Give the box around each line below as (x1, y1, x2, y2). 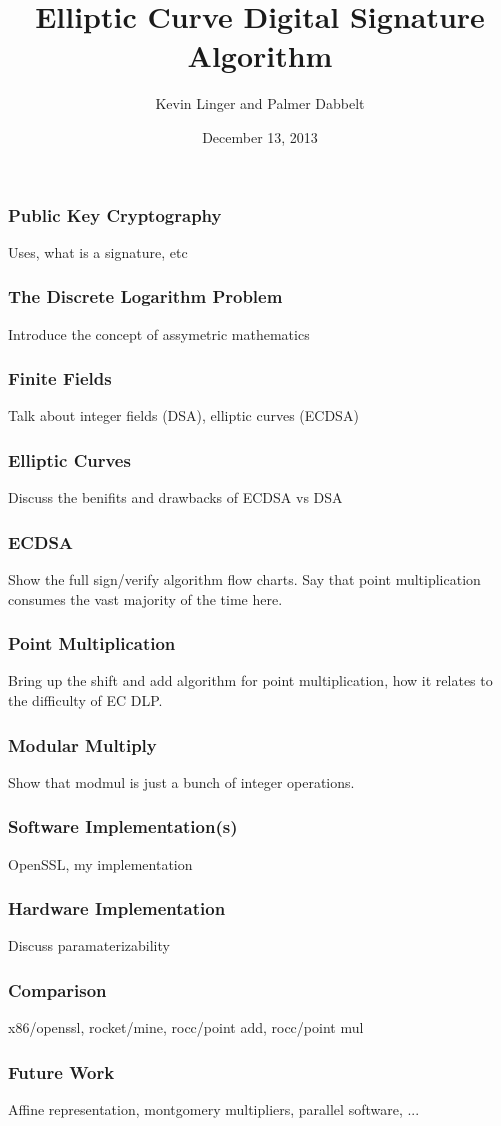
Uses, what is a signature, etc (8, 241, 188, 262)
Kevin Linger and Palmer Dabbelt (155, 93, 365, 114)
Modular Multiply (8, 732, 157, 757)
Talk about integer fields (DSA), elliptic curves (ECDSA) (8, 405, 359, 426)
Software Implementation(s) (8, 814, 238, 839)
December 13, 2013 (202, 126, 318, 147)
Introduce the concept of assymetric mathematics (8, 323, 310, 344)
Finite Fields (8, 366, 112, 391)
